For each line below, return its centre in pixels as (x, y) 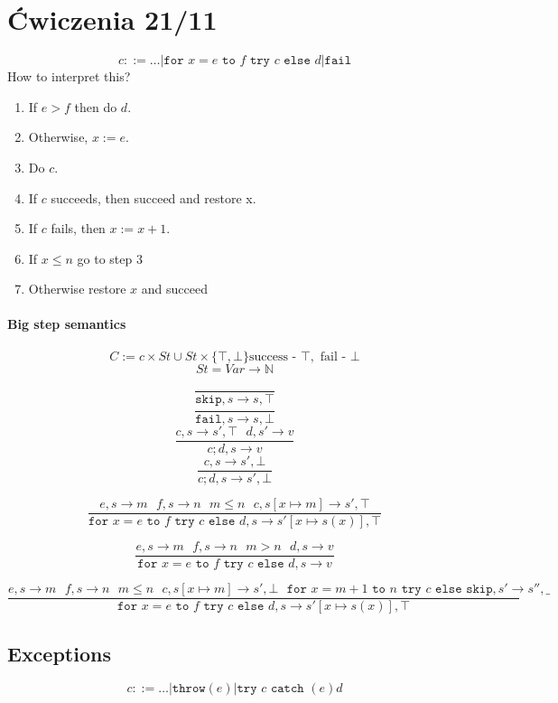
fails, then (78, 228)
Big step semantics (67, 324)
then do (96, 106)
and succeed (174, 289)
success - (273, 356)
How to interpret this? (69, 76)
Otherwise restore (77, 289)
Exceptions (59, 653)
